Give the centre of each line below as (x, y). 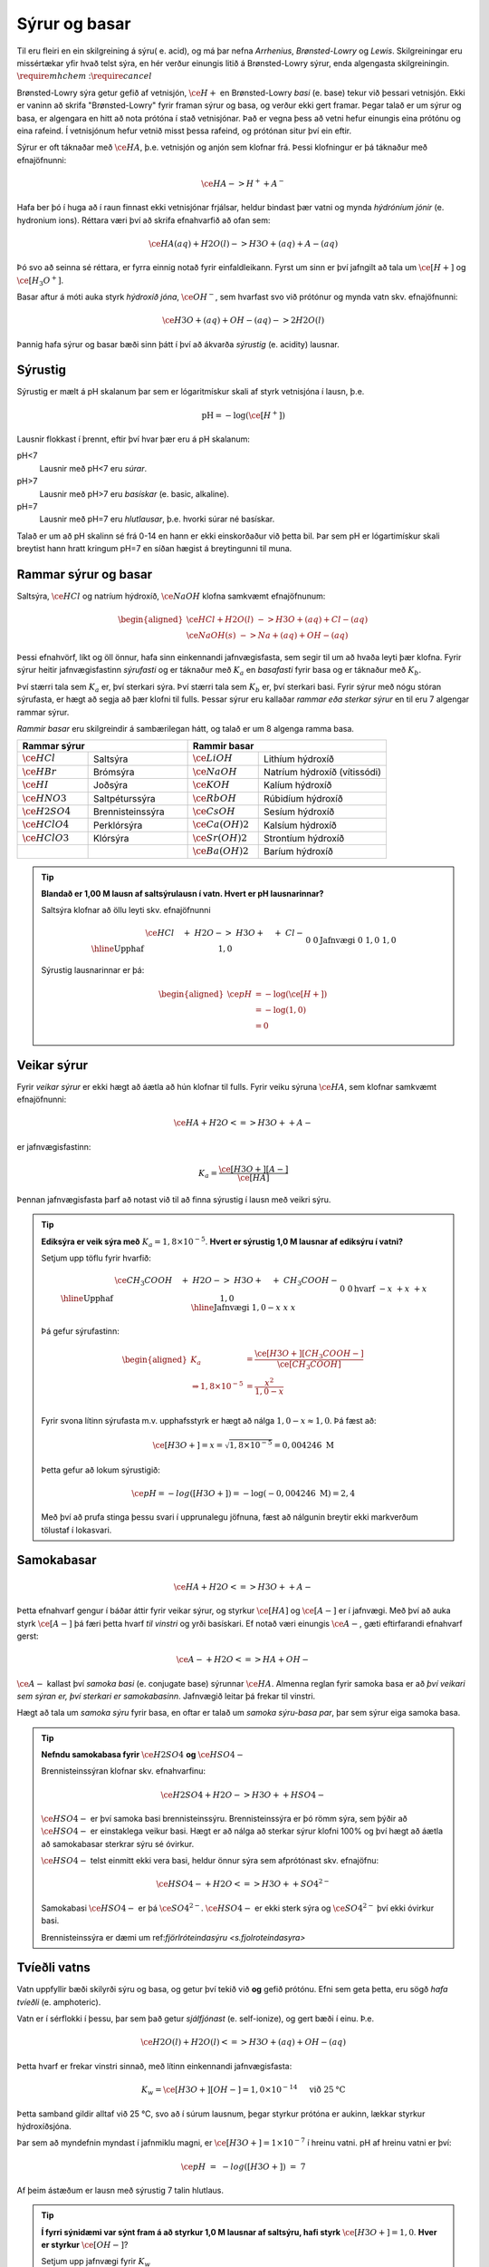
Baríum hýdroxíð (299, 851)
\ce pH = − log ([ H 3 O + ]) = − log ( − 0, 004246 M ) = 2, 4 (244, 1493)
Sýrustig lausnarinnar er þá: (93, 970)
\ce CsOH (214, 811)
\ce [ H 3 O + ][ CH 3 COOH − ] (309, 1355)
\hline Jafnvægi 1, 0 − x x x (243, 1307)
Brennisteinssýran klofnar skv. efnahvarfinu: (124, 1771)
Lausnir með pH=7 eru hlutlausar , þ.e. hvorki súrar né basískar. (157, 519)
